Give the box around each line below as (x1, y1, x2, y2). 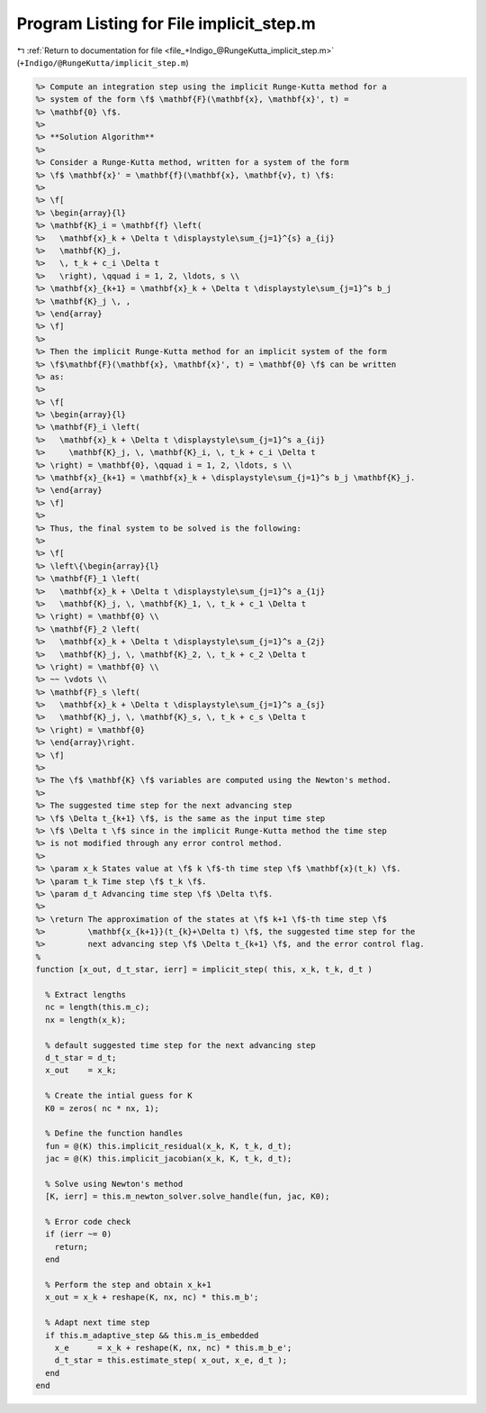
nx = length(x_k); (45, 1015, 126, 1025)
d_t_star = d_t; (45, 1053, 117, 1062)
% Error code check (45, 1217, 131, 1227)
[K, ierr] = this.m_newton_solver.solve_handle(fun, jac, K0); (45, 1191, 330, 1202)
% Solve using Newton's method (45, 1179, 184, 1189)
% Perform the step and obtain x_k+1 (45, 1280, 211, 1290)
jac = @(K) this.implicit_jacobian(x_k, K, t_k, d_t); (45, 1153, 292, 1164)
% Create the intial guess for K (45, 1090, 193, 1101)
